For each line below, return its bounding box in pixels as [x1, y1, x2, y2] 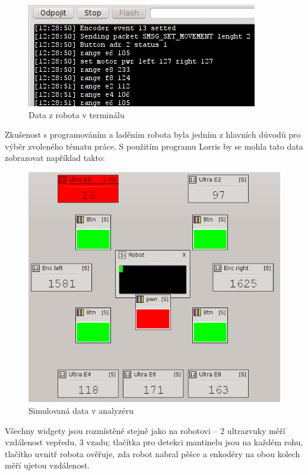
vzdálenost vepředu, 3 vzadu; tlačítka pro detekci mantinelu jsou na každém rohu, [5, 436, 303, 448]
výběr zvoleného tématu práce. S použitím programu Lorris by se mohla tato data [5, 140, 303, 152]
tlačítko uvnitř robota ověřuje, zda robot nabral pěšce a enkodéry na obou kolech [5, 447, 300, 460]
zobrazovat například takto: [5, 151, 105, 164]
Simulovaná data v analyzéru [28, 404, 134, 416]
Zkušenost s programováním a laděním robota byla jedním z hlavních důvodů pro [5, 128, 301, 141]
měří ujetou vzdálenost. [5, 459, 90, 471]
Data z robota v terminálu [28, 108, 125, 121]
